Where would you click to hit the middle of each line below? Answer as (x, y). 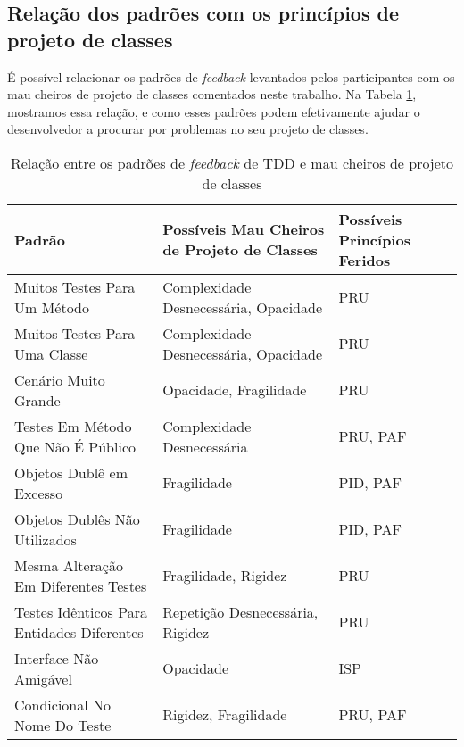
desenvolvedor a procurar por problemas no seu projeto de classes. (188, 129)
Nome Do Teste (63, 725)
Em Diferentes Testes (81, 585)
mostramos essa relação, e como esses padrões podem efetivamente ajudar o (214, 111)
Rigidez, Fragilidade (225, 715)
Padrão (40, 239)
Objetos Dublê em (71, 472)
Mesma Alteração (69, 565)
